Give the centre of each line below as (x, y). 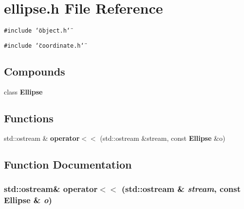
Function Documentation (68, 164)
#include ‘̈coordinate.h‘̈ (44, 46)
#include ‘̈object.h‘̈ (37, 31)
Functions (29, 118)
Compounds (35, 71)
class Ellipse (23, 91)
